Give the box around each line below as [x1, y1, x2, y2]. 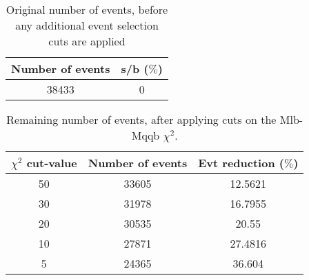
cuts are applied [48, 33, 126, 49]
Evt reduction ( [198, 155, 284, 171]
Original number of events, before [6, 1, 168, 17]
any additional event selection [15, 17, 159, 33]
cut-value [26, 155, 77, 171]
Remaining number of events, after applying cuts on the [6, 111, 277, 127]
